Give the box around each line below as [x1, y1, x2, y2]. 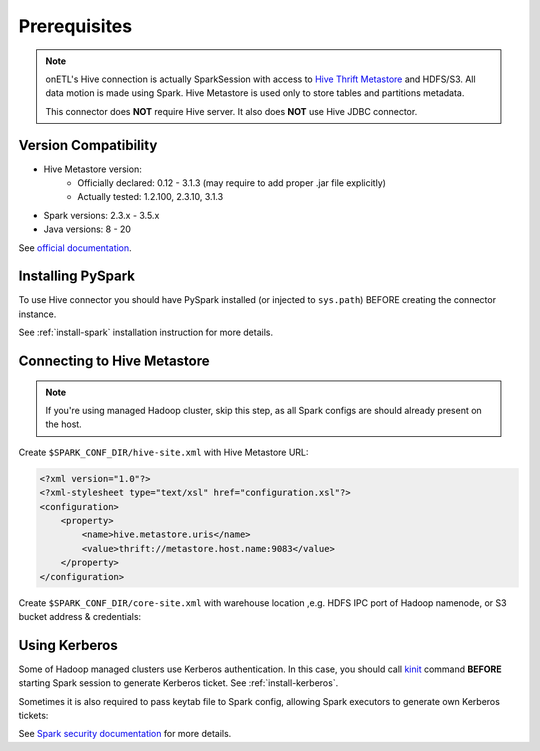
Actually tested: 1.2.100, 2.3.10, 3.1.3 [77, 191, 224, 203]
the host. [45, 418, 82, 430]
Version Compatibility [18, 136, 158, 154]
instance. [18, 308, 57, 320]
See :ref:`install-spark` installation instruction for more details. [18, 326, 274, 339]
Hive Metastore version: [43, 163, 142, 175]
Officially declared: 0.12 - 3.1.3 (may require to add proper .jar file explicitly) [77, 177, 387, 189]
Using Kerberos [18, 636, 119, 654]
